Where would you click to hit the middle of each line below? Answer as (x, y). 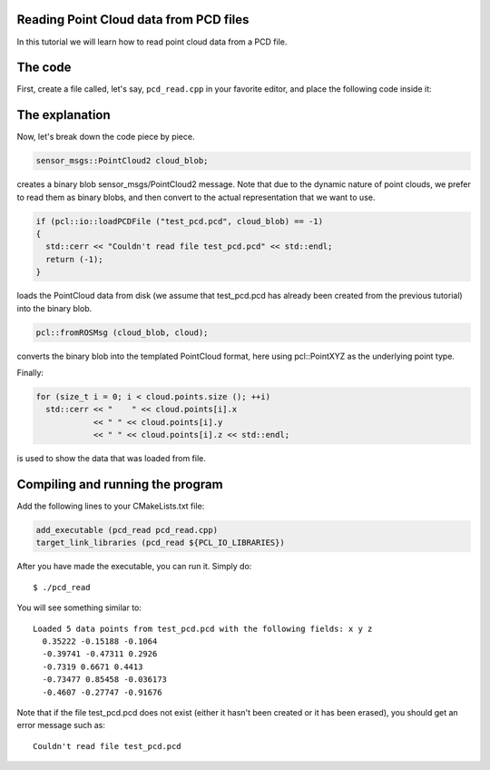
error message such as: (61, 726)
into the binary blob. (54, 308)
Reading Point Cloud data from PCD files (133, 20)
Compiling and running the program (120, 484)
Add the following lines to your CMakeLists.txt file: (111, 506)
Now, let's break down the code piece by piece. (106, 137)
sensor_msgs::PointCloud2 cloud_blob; (122, 161)
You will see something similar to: (79, 607)
